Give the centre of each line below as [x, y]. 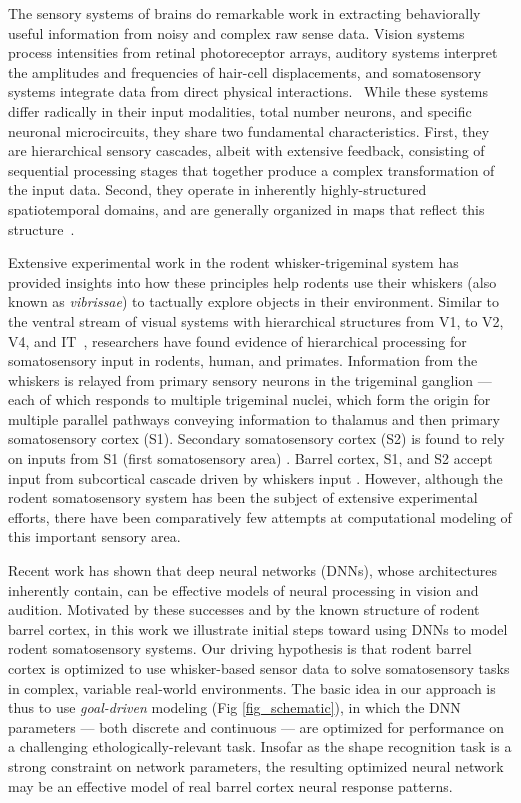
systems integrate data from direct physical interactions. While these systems [248, 91]
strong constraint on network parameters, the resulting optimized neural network [256, 765]
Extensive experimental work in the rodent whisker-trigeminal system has [233, 262]
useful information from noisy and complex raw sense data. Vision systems [236, 32]
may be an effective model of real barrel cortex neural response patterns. [230, 785]
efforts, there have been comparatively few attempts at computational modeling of [260, 516]
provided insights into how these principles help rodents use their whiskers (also [252, 281]
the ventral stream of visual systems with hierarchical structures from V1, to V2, [256, 320]
